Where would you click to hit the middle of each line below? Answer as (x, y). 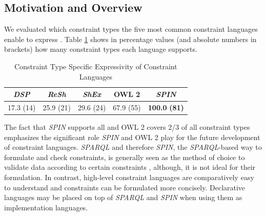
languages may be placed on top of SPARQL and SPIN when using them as (123, 197)
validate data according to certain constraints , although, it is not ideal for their (130, 167)
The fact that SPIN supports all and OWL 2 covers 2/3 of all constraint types (127, 127)
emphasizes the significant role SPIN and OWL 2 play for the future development (132, 137)
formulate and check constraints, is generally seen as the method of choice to (125, 157)
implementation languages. (46, 207)
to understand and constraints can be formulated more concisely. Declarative (125, 187)
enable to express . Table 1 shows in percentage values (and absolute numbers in (130, 39)
